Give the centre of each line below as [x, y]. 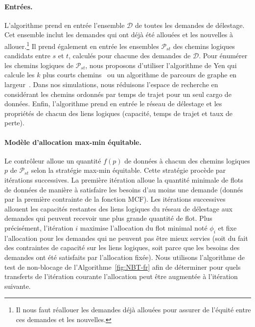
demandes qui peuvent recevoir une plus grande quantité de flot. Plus [108, 218]
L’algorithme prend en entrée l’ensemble [65, 25]
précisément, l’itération [39, 227]
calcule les [20, 75]
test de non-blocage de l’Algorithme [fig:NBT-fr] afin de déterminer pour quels [123, 267]
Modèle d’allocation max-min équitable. [73, 142]
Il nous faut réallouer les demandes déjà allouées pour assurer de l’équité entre [133, 310]
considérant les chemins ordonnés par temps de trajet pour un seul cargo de [118, 94]
